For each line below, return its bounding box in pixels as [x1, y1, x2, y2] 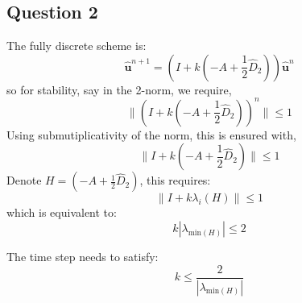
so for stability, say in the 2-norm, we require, [6, 81, 232, 98]
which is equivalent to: [6, 204, 117, 221]
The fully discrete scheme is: [6, 37, 147, 54]
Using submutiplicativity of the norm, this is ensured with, [6, 126, 296, 143]
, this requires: [139, 172, 211, 189]
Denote [6, 172, 42, 189]
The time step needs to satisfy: [6, 248, 159, 265]
